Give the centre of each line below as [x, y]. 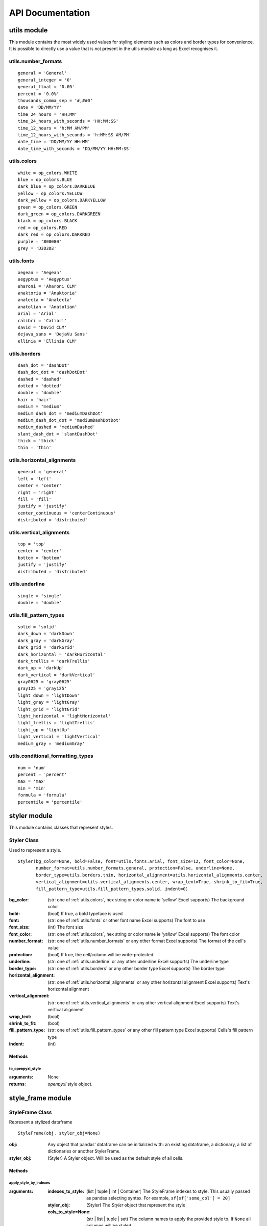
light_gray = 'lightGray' [49, 702]
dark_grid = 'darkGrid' [46, 648]
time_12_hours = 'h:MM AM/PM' [54, 128]
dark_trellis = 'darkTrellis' [54, 661]
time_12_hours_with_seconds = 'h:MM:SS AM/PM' [75, 135]
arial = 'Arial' [37, 314]
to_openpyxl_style [25, 1069]
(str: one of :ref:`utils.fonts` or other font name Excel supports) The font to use [126, 920]
